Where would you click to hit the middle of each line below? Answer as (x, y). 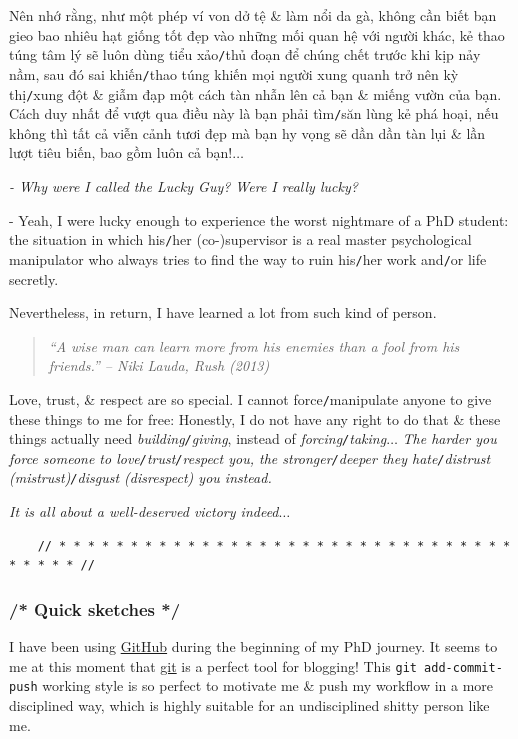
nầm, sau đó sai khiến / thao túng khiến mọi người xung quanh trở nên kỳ (234, 73)
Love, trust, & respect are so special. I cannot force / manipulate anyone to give (250, 398)
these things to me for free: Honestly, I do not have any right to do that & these (255, 418)
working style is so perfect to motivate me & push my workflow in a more (268, 685)
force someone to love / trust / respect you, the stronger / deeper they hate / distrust (250, 457)
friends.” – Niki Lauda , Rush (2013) (159, 365)
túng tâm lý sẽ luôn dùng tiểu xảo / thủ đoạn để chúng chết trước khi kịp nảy (245, 54)
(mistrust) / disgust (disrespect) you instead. (140, 477)
